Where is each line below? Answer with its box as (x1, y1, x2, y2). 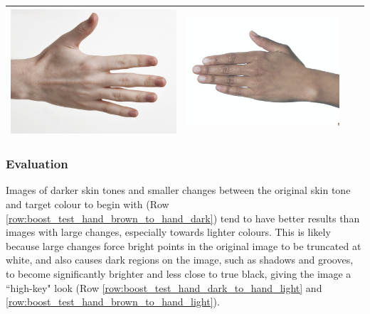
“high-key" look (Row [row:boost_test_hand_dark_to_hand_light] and (6, 280, 322, 295)
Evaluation (6, 155, 68, 173)
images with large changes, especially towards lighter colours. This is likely (6, 224, 331, 239)
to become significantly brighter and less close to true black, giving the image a (6, 266, 351, 281)
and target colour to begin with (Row (6, 196, 169, 211)
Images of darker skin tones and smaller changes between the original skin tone (6, 183, 351, 197)
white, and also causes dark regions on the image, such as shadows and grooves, (6, 252, 354, 267)
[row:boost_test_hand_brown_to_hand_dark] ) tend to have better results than (6, 210, 360, 225)
